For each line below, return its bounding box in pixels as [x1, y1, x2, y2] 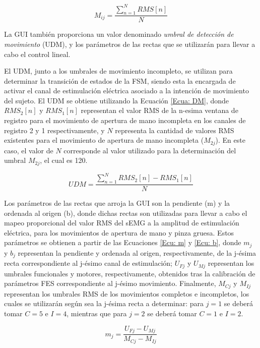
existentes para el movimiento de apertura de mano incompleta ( [4, 135, 204, 145]
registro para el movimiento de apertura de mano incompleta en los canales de [4, 115, 246, 126]
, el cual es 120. [40, 155, 88, 165]
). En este [215, 135, 245, 145]
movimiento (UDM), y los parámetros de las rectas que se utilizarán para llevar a [4, 38, 255, 49]
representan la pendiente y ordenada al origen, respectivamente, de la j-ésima [18, 247, 256, 258]
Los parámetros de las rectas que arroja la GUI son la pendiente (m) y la [4, 198, 230, 208]
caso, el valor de [4, 145, 53, 155]
